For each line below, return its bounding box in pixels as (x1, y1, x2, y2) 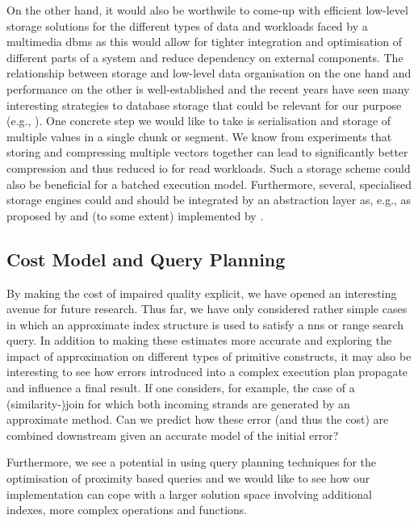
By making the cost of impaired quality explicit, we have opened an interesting (6, 284, 397, 301)
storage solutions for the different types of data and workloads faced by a (6, 17, 368, 34)
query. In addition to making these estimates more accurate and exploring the (6, 332, 392, 349)
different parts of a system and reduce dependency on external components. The (6, 48, 403, 65)
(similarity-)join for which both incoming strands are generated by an (6, 395, 350, 412)
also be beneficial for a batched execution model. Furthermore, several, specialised (6, 175, 412, 192)
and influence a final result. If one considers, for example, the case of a (6, 379, 355, 396)
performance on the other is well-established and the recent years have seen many (6, 80, 410, 97)
